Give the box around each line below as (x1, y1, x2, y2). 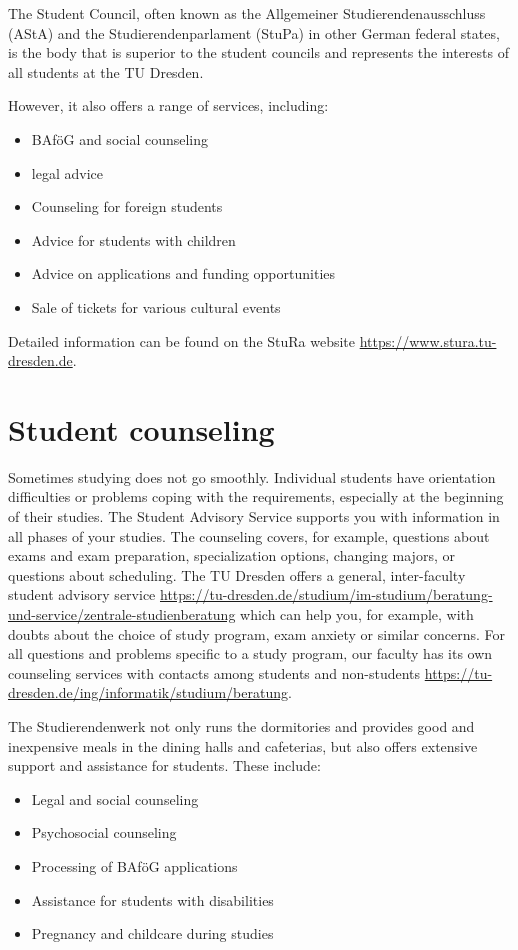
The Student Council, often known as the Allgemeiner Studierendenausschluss (8, 3, 486, 23)
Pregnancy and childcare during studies (31, 923, 274, 944)
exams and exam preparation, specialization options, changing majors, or (8, 545, 455, 566)
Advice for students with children (31, 229, 236, 250)
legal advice (31, 162, 103, 183)
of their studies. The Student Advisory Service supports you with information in (8, 506, 500, 527)
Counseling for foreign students (31, 196, 223, 217)
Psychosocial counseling (31, 822, 177, 843)
